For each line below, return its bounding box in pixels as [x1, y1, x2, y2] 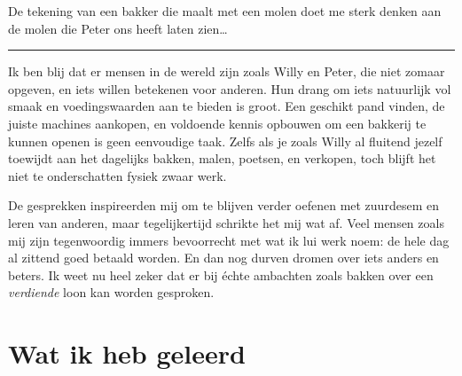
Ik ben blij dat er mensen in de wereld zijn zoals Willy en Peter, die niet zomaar [8, 62, 445, 81]
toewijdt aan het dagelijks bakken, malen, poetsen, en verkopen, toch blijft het [8, 149, 436, 168]
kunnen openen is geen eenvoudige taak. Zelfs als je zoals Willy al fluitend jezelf [8, 131, 442, 150]
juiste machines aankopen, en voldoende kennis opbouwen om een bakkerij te [8, 114, 427, 132]
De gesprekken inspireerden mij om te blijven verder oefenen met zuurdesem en [8, 196, 439, 215]
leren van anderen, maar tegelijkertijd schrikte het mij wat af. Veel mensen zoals [8, 213, 444, 231]
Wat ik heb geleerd [8, 335, 246, 372]
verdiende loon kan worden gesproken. [8, 283, 215, 302]
